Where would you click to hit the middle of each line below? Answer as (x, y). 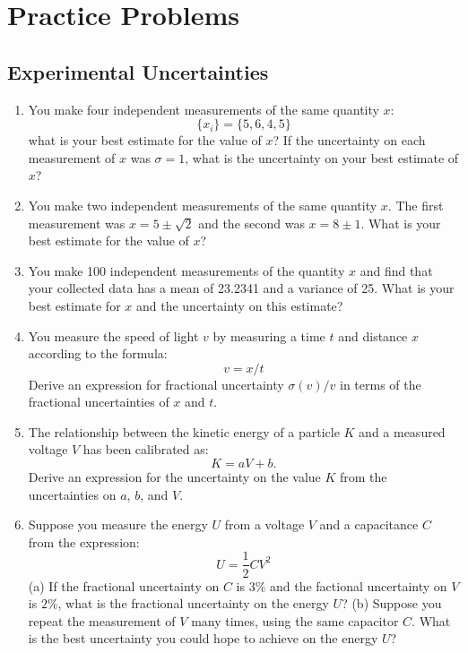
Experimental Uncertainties (138, 71)
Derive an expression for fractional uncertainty (156, 384)
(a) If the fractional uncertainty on (124, 585)
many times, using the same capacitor (295, 620)
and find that (396, 270)
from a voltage (264, 524)
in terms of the (381, 384)
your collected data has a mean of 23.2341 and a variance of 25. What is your (241, 288)
